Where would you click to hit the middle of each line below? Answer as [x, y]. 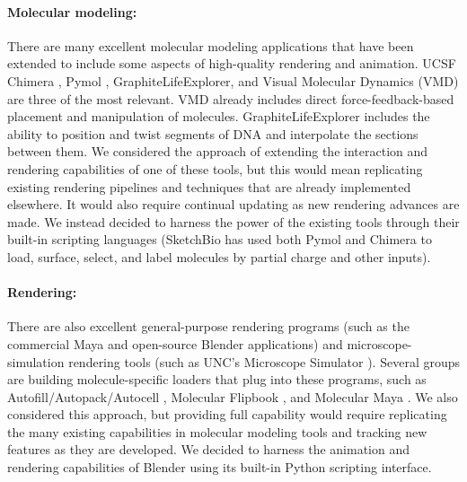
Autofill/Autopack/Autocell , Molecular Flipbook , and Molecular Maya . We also [233, 396]
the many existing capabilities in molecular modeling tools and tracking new [217, 431]
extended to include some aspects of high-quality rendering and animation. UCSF [232, 63]
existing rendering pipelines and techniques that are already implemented [209, 186]
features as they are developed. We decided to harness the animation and [209, 449]
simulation [36, 361]
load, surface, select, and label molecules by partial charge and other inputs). [219, 256]
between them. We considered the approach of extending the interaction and [218, 151]
